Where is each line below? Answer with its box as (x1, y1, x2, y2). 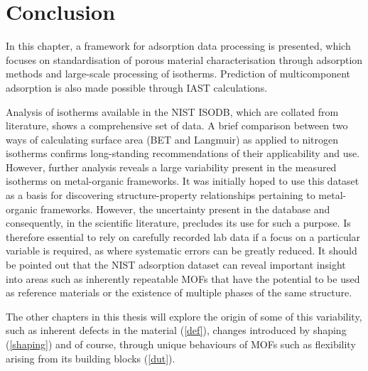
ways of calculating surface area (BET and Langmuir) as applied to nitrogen (6, 131, 339, 146)
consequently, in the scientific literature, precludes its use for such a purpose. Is (6, 215, 351, 230)
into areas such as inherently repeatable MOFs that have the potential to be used (6, 271, 360, 286)
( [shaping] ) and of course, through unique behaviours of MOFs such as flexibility (6, 337, 356, 351)
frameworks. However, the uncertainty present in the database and (40, 201, 330, 216)
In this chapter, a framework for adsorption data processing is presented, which (6, 38, 351, 53)
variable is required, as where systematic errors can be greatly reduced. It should (6, 243, 357, 258)
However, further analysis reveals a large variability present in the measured (6, 159, 337, 174)
